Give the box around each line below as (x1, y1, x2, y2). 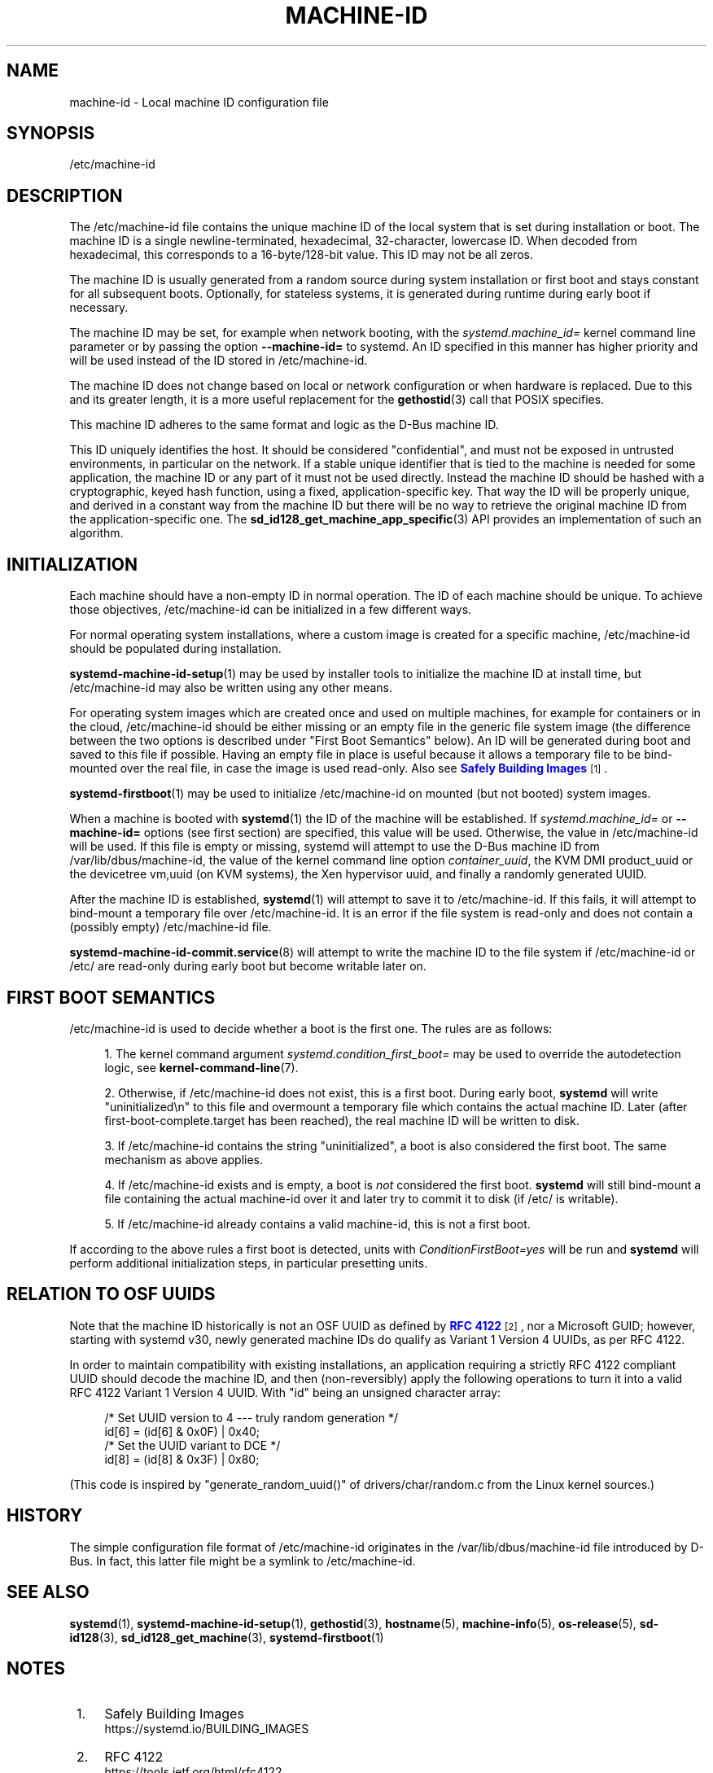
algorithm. (69, 526, 124, 541)
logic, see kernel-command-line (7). (104, 1060, 299, 1075)
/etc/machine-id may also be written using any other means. (69, 681, 392, 695)
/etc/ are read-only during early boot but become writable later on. (69, 959, 426, 974)
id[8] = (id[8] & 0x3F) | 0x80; (104, 1451, 260, 1466)
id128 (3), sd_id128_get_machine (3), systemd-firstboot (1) (69, 1630, 384, 1644)
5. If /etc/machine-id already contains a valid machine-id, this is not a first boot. (104, 1216, 531, 1231)
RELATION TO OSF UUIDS (7, 1284, 216, 1305)
